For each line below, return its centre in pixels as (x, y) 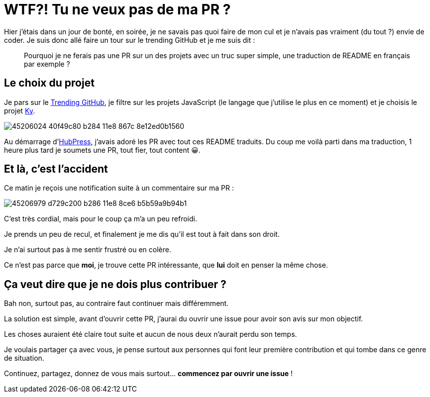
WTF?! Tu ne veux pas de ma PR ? (117, 9)
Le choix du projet (49, 83)
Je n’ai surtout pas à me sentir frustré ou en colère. (88, 250)
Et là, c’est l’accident (56, 169)
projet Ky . (20, 110)
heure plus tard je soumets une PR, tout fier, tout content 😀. (102, 150)
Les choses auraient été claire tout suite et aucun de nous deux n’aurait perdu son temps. (151, 334)
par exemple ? (47, 64)
